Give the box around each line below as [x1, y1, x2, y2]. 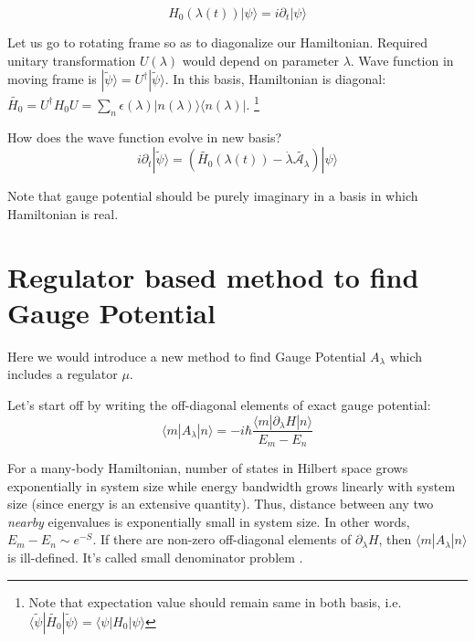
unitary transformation [7, 50, 136, 69]
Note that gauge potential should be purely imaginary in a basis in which [7, 186, 418, 205]
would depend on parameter [182, 50, 339, 69]
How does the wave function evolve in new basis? [7, 127, 282, 146]
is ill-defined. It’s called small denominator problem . [7, 548, 303, 567]
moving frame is [7, 69, 97, 89]
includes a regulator [7, 364, 118, 384]
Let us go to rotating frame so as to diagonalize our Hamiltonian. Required [7, 33, 428, 51]
